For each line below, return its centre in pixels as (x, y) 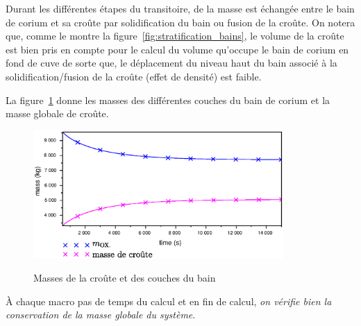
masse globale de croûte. (57, 113)
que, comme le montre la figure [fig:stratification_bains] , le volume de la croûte (175, 36)
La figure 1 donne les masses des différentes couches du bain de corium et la (168, 100)
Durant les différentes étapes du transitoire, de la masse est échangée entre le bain (180, 8)
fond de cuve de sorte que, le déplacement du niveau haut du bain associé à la (171, 63)
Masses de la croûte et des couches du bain (125, 278)
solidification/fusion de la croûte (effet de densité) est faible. (134, 76)
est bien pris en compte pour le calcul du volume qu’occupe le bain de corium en (177, 49)
